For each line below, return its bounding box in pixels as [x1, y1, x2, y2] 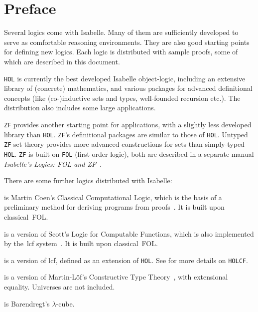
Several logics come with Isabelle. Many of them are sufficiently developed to [4, 27, 239, 37]
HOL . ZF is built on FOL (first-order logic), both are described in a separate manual [4, 148, 254, 159]
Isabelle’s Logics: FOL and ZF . [4, 158, 102, 169]
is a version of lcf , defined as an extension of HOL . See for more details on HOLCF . [4, 255, 248, 265]
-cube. [56, 298, 75, 309]
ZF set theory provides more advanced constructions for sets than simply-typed [4, 139, 245, 149]
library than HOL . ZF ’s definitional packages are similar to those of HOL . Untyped [4, 129, 248, 139]
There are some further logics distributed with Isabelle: [4, 175, 172, 186]
